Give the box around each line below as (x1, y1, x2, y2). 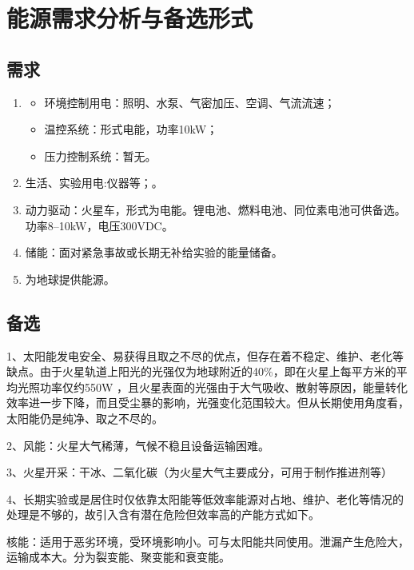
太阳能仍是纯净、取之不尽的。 (6, 409, 163, 426)
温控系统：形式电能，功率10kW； (44, 121, 218, 138)
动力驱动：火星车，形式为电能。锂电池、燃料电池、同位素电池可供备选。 (25, 201, 406, 217)
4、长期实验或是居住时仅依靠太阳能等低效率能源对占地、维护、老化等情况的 (6, 490, 404, 507)
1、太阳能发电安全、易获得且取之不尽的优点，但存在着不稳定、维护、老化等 (6, 347, 404, 364)
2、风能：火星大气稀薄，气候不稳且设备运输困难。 (6, 436, 269, 453)
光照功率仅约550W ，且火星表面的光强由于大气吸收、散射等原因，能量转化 (17, 378, 408, 395)
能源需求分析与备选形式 (6, 2, 253, 34)
